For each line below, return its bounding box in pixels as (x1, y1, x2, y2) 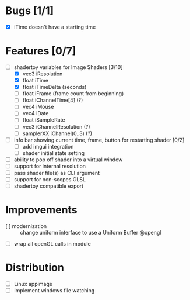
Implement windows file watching (13, 287, 95, 294)
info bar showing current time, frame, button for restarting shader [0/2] (13, 136, 185, 143)
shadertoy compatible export (13, 182, 84, 189)
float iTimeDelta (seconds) (22, 84, 87, 91)
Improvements (5, 204, 78, 217)
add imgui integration (22, 143, 74, 150)
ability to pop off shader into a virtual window (13, 156, 123, 163)
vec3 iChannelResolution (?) (22, 123, 91, 130)
